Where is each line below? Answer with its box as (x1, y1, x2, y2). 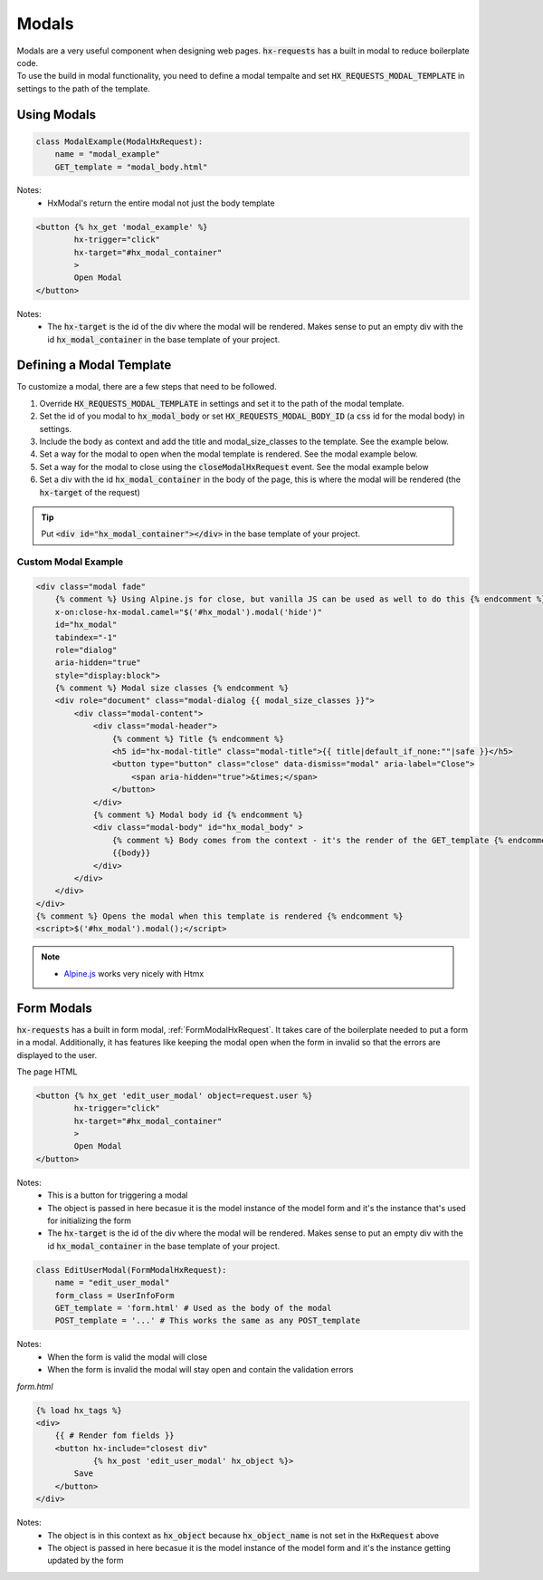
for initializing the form (47, 1215, 131, 1227)
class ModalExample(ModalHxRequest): (35, 136, 204, 147)
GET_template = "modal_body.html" (54, 161, 208, 172)
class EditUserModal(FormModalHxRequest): (35, 1265, 227, 1275)
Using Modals (16, 107, 97, 122)
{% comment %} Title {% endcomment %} (111, 734, 284, 744)
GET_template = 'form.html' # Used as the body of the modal (54, 1303, 332, 1313)
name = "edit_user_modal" (54, 1277, 170, 1288)
